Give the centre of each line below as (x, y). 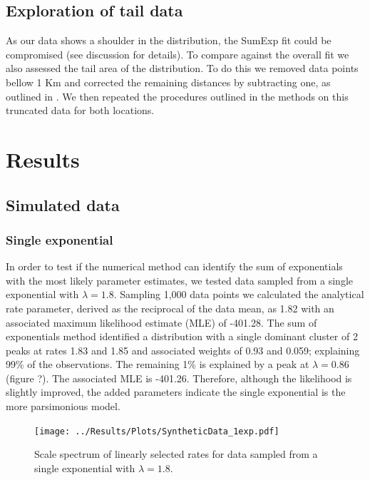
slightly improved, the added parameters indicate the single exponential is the (176, 392)
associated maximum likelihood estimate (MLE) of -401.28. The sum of (161, 322)
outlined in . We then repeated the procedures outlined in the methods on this (177, 96)
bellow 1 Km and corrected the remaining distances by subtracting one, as (168, 82)
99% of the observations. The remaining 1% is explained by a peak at (158, 364)
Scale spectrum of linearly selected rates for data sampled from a (176, 454)
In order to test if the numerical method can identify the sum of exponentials (174, 266)
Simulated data (63, 204)
